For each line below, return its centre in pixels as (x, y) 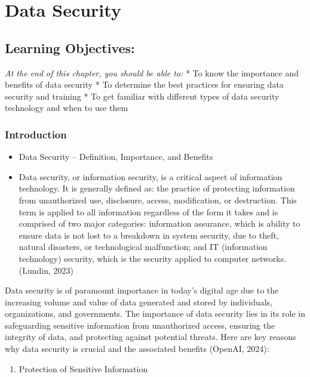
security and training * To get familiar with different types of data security (142, 96)
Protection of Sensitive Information (83, 368)
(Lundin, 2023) (46, 270)
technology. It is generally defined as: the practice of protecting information (157, 188)
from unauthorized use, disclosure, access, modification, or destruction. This (158, 200)
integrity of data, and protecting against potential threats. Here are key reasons (151, 337)
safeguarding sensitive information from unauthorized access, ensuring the (140, 325)
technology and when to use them (67, 108)
